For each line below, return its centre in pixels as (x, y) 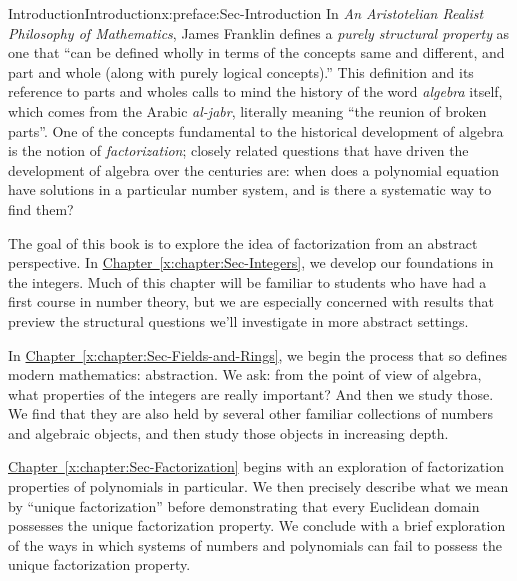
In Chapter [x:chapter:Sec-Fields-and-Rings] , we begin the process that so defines (258, 354)
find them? (41, 208)
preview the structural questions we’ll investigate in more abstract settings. (238, 320)
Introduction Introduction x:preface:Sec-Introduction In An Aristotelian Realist (246, 13)
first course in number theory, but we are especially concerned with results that (251, 301)
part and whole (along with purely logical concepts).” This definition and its (241, 71)
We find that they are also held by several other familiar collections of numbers (251, 413)
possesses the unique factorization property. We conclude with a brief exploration (257, 525)
